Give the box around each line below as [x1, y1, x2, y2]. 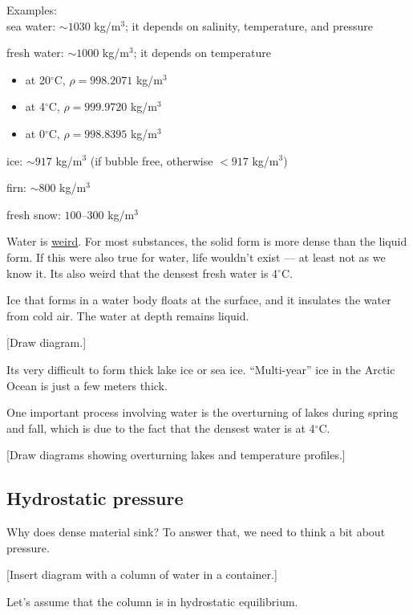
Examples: [6, 2, 57, 18]
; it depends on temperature [133, 44, 271, 61]
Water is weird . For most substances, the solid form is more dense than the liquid [6, 233, 407, 250]
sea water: [6, 17, 56, 34]
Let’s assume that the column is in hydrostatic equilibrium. [6, 593, 298, 609]
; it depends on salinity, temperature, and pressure [125, 17, 373, 34]
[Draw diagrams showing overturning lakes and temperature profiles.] [6, 446, 346, 463]
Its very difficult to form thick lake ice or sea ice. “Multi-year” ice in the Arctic [6, 360, 395, 377]
